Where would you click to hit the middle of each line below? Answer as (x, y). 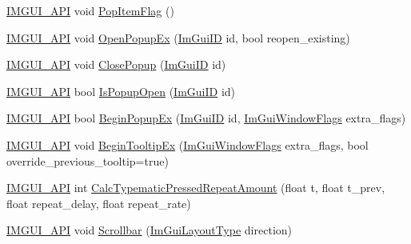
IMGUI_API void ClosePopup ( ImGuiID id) (116, 64)
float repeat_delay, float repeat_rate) (99, 203)
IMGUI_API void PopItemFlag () (90, 10)
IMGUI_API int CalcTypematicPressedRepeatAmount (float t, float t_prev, (196, 188)
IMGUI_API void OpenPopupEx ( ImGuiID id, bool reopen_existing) (178, 37)
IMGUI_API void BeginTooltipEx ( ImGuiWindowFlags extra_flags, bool (188, 144)
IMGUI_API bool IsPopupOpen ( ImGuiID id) (121, 91)
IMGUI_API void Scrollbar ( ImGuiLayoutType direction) (149, 230)
